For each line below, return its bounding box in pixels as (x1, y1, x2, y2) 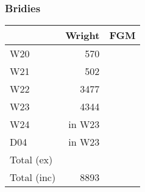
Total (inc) (10, 170, 56, 185)
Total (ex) (10, 152, 53, 167)
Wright (65, 28, 100, 43)
